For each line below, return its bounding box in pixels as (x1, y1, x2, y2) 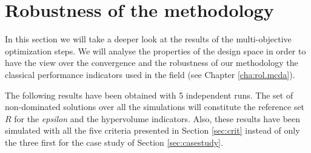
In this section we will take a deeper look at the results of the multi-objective (5, 33, 292, 45)
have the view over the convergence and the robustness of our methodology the (5, 56, 298, 69)
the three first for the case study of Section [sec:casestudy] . (5, 135, 223, 148)
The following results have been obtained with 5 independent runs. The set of (5, 88, 293, 101)
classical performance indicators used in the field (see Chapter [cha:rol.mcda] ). (5, 68, 295, 80)
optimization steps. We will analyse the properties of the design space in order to (5, 44, 306, 57)
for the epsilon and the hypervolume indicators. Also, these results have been (14, 112, 301, 125)
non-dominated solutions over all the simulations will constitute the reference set (5, 100, 305, 113)
